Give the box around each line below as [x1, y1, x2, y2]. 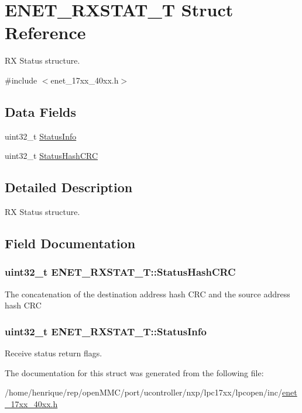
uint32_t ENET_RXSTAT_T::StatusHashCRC [5, 265, 236, 279]
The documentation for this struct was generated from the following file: [5, 366, 264, 379]
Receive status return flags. [5, 347, 102, 359]
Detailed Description [5, 178, 133, 196]
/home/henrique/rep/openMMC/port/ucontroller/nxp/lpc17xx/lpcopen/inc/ [5, 386, 282, 398]
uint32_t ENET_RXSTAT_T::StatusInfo [5, 324, 207, 338]
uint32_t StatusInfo [5, 130, 77, 142]
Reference [5, 20, 86, 44]
